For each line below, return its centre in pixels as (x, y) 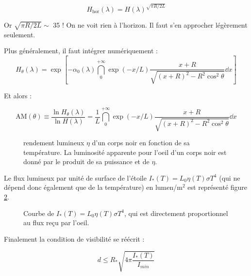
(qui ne (230, 177)
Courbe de (39, 213)
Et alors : (18, 95)
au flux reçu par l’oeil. (56, 222)
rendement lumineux (54, 143)
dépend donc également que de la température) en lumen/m (93, 187)
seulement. (20, 34)
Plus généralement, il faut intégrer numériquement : (81, 51)
